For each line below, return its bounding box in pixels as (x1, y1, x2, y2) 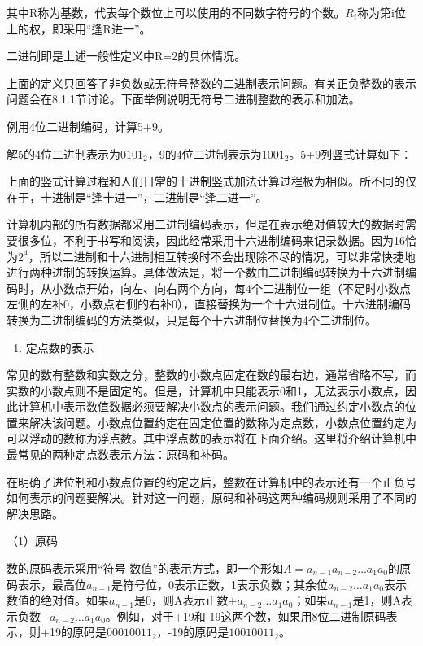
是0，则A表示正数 (134, 591, 229, 609)
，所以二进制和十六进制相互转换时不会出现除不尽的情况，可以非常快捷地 (28, 247, 416, 264)
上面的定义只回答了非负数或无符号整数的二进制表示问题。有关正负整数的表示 (7, 74, 416, 91)
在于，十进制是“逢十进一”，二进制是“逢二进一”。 (7, 188, 268, 205)
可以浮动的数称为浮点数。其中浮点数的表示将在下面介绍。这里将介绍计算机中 (7, 430, 416, 447)
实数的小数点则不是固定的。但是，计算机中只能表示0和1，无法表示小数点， (7, 382, 405, 399)
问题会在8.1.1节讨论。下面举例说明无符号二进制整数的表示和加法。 (7, 90, 360, 107)
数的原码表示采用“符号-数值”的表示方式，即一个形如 (7, 560, 283, 577)
